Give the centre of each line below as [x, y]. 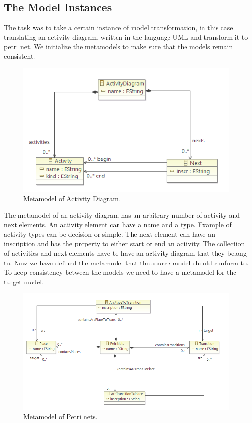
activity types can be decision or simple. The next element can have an [109, 234]
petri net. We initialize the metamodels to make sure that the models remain [118, 46]
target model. [24, 281]
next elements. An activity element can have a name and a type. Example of [118, 224]
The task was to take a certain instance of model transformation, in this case [118, 27]
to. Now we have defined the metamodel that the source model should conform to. [126, 262]
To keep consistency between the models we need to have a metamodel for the [120, 272]
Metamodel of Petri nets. [60, 416]
